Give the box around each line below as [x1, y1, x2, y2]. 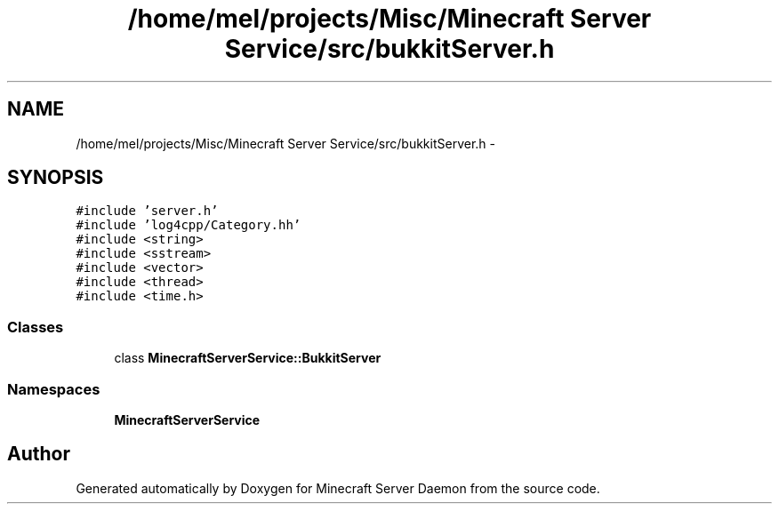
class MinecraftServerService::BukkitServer [114, 350, 381, 366]
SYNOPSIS [7, 166, 104, 189]
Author [7, 443, 70, 466]
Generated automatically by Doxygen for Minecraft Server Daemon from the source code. [76, 480, 600, 496]
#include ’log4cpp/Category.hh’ [76, 218, 301, 233]
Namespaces [7, 379, 100, 398]
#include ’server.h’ [76, 204, 219, 219]
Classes [7, 317, 64, 336]
